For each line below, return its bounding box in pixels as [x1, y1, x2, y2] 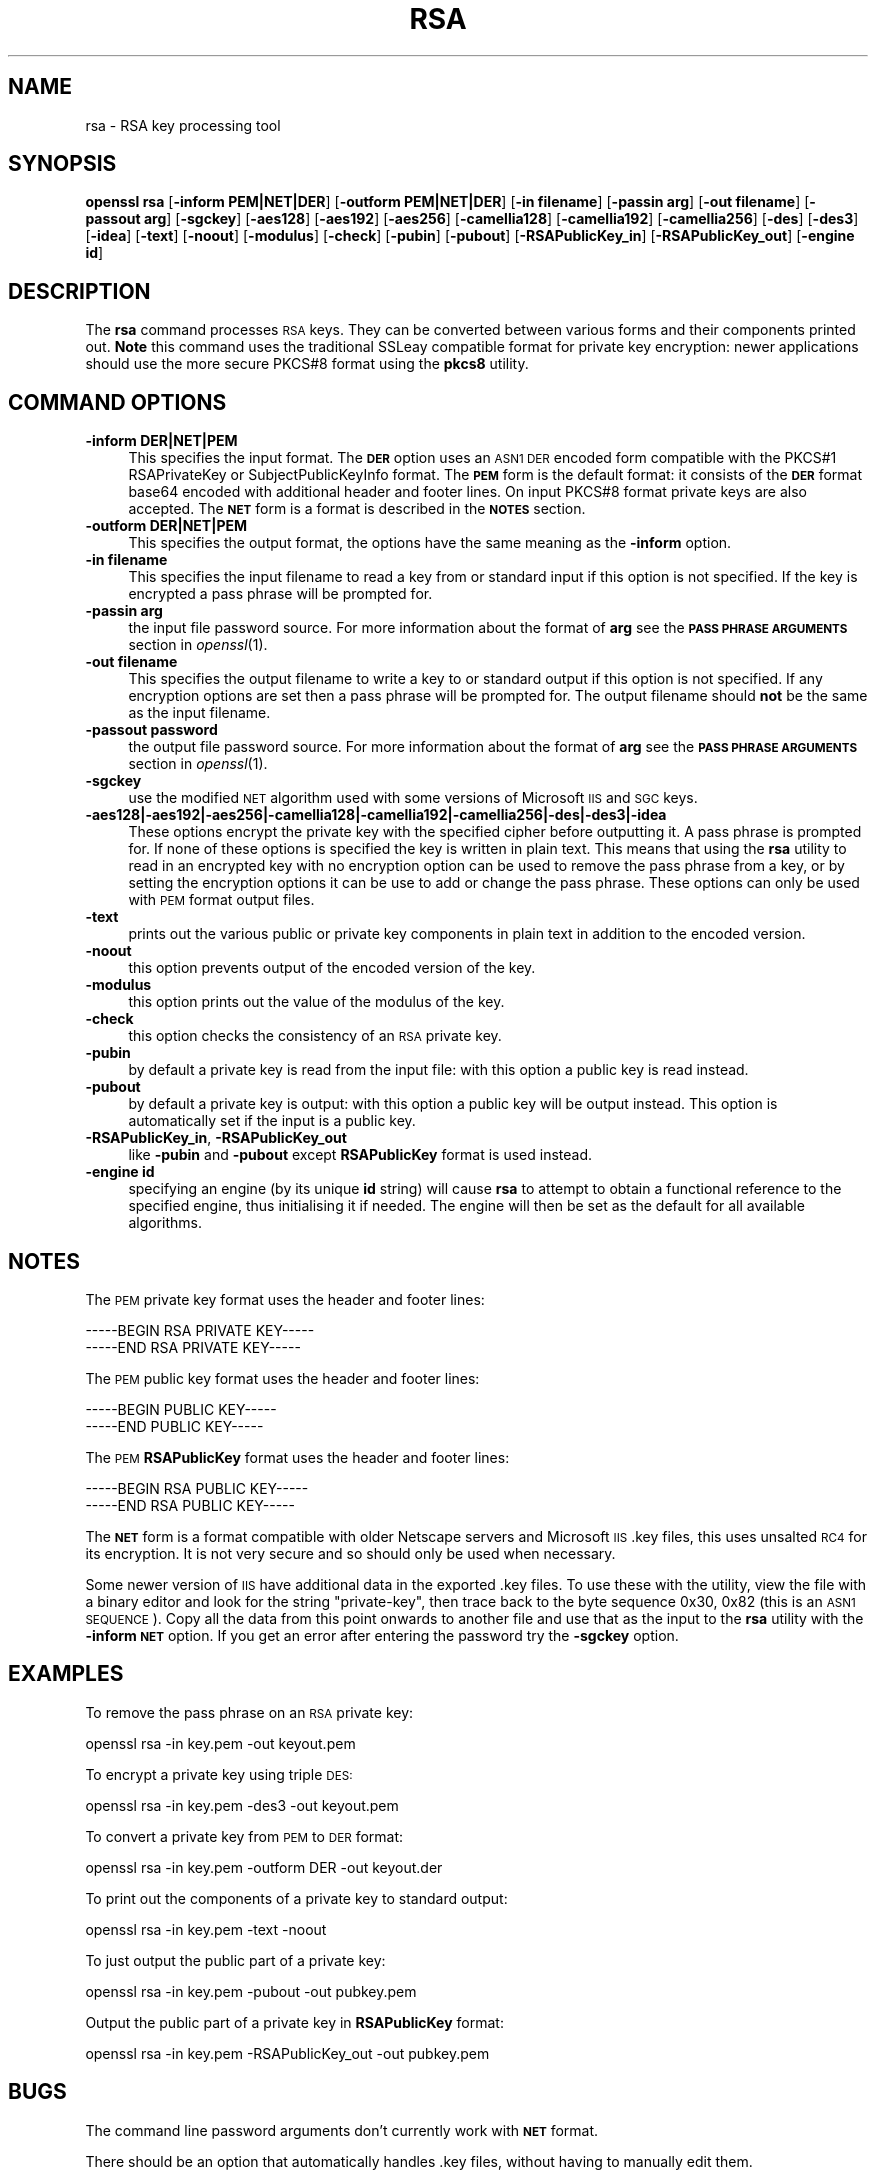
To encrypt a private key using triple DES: [85, 1765, 353, 1783]
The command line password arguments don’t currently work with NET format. [85, 2121, 599, 2139]
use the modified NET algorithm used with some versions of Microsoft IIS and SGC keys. [128, 789, 698, 807]
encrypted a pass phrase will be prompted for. [128, 585, 433, 603]
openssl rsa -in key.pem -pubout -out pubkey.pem [85, 1982, 417, 2000]
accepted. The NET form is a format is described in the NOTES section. [128, 500, 586, 518]
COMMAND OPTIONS [8, 389, 227, 415]
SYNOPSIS [8, 151, 117, 177]
